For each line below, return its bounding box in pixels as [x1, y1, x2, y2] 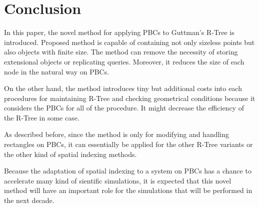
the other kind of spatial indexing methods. [4, 148, 137, 159]
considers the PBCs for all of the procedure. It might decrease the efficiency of [4, 102, 244, 113]
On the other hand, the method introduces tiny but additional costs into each [4, 83, 242, 93]
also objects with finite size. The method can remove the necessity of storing [4, 46, 238, 57]
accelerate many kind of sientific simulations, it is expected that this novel [4, 175, 231, 185]
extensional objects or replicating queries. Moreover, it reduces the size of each [4, 56, 244, 66]
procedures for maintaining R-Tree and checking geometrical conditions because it [4, 92, 255, 103]
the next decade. [4, 195, 54, 205]
